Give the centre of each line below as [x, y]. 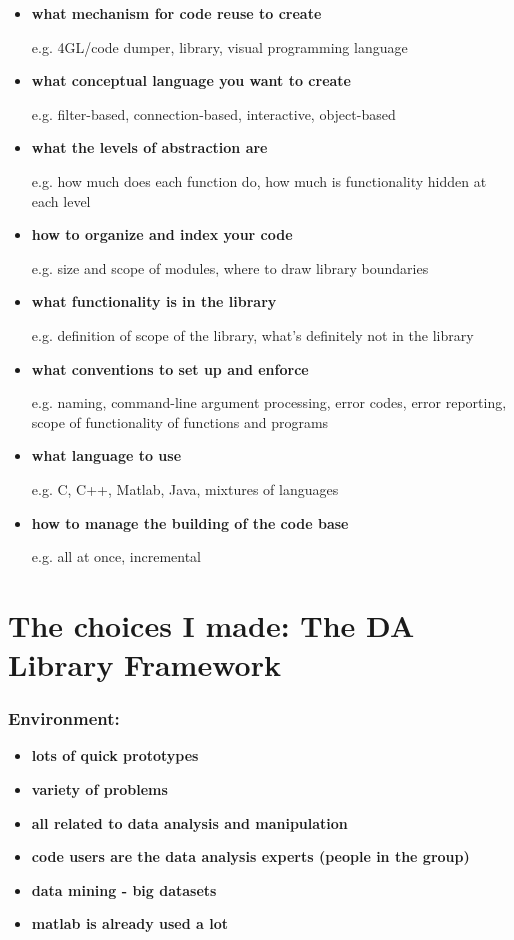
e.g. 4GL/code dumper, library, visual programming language [219, 46]
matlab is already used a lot [129, 923]
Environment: [64, 718]
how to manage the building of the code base [190, 522]
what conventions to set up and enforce [170, 368]
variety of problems [99, 789]
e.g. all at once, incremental [116, 556]
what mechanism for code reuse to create [176, 13]
